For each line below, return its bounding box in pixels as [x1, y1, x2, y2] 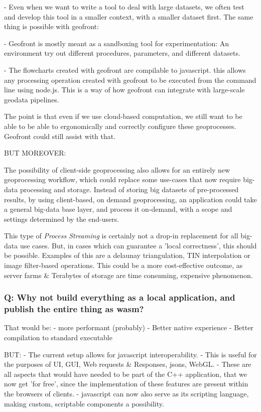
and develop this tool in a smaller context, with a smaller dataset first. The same [4, 11, 253, 22]
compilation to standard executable [4, 332, 112, 342]
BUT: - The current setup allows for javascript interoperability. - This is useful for [4, 349, 257, 359]
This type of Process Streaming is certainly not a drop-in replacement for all [4, 230, 238, 241]
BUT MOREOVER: [4, 148, 66, 158]
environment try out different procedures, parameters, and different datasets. [4, 48, 240, 58]
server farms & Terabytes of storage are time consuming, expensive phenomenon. [4, 269, 253, 280]
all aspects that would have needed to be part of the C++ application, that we [4, 368, 247, 379]
